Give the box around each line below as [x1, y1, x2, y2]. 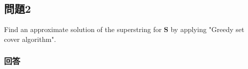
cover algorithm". [4, 34, 56, 44]
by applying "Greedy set [170, 24, 245, 34]
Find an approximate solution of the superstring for [4, 24, 162, 34]
